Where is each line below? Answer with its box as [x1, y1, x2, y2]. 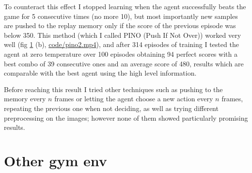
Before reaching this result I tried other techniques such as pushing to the [4, 84, 223, 94]
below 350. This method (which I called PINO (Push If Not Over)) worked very [4, 30, 241, 40]
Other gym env [4, 150, 107, 170]
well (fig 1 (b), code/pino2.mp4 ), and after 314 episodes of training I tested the [4, 39, 239, 49]
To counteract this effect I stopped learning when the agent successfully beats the [4, 1, 246, 11]
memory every [4, 94, 46, 104]
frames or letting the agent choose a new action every [54, 94, 213, 104]
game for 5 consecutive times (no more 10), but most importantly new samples [4, 11, 238, 21]
